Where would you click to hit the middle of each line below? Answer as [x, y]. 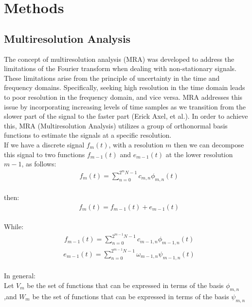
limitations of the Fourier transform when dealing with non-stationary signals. [120, 68]
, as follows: [39, 164]
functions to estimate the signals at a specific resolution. [88, 135]
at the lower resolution [199, 154]
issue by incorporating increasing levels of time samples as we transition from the [125, 106]
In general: [20, 276]
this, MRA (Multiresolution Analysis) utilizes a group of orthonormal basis [116, 125]
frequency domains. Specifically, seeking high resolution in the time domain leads [125, 87]
